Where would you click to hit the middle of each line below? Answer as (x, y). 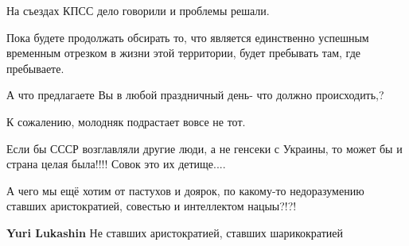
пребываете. (35, 68)
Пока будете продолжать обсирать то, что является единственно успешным (188, 37)
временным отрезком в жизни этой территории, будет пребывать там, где (183, 53)
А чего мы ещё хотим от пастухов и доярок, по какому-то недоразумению (185, 190)
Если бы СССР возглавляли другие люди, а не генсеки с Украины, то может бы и (204, 148)
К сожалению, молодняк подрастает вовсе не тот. (126, 121)
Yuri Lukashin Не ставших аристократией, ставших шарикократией (175, 232)
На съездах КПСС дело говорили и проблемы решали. (138, 10)
